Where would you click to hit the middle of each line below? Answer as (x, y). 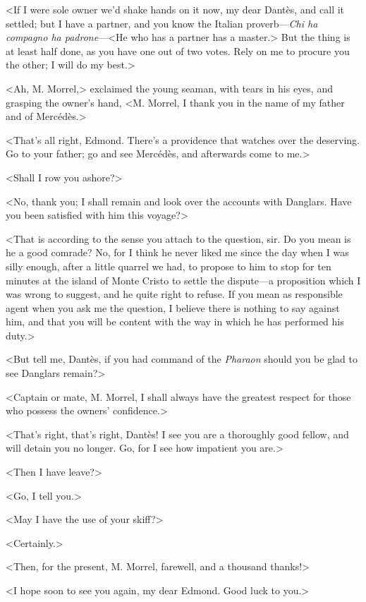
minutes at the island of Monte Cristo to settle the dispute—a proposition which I (183, 280)
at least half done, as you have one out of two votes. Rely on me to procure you (178, 50)
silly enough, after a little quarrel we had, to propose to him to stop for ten (169, 266)
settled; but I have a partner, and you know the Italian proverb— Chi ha (162, 23)
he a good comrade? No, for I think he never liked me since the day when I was (177, 252)
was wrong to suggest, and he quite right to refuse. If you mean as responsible (174, 294)
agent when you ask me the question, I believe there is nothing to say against (173, 307)
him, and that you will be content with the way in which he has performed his (175, 321)
